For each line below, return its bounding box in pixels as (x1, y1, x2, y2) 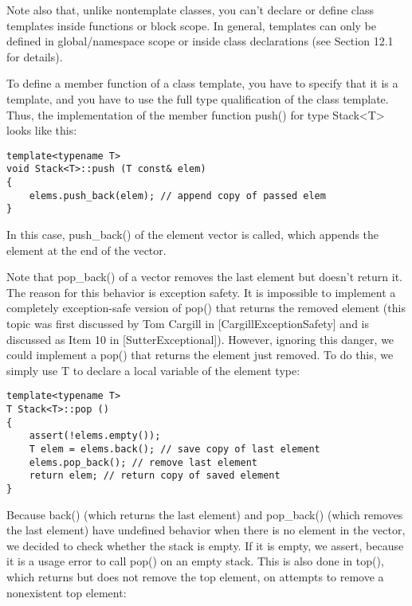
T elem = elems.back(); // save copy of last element (29, 444, 320, 455)
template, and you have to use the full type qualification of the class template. (6, 90, 389, 107)
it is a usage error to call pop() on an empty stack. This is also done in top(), (6, 553, 384, 569)
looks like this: (6, 122, 77, 139)
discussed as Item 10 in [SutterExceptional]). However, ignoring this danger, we (6, 330, 394, 347)
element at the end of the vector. (6, 241, 167, 258)
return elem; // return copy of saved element (29, 470, 281, 482)
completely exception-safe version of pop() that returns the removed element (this (6, 299, 406, 316)
